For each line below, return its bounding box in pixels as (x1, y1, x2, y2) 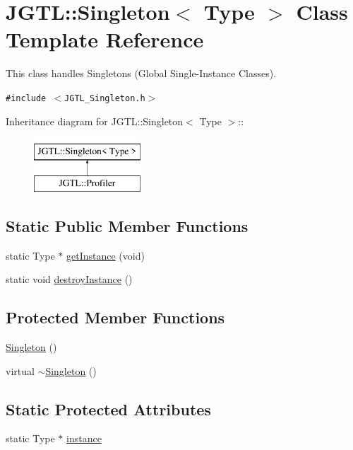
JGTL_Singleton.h (64, 93, 145, 103)
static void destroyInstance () (6, 272, 133, 287)
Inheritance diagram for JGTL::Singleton (6, 113, 184, 128)
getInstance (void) (66, 248, 145, 262)
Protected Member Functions (6, 306, 225, 328)
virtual (6, 363, 35, 378)
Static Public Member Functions (6, 214, 249, 236)
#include (6, 93, 47, 103)
